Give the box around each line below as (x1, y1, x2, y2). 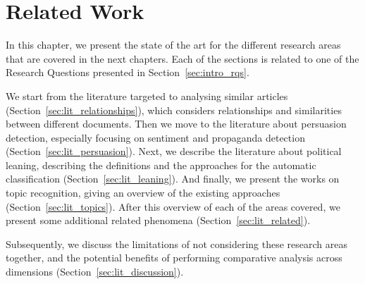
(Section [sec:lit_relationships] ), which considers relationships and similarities (6, 102, 342, 117)
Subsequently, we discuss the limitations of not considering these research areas (6, 236, 347, 251)
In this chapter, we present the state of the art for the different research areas (6, 37, 341, 52)
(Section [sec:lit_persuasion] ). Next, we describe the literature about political (6, 144, 342, 159)
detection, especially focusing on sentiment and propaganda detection (6, 130, 305, 144)
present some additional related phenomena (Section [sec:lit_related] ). (6, 213, 311, 228)
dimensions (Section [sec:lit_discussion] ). (6, 264, 184, 279)
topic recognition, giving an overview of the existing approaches (6, 185, 280, 200)
